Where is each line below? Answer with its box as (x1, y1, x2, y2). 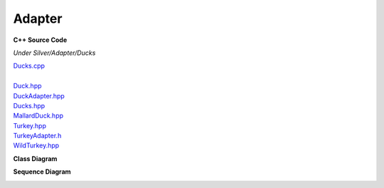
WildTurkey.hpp (13, 141, 60, 150)
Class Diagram (13, 154, 58, 163)
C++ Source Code (13, 36, 68, 44)
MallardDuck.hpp (13, 111, 64, 120)
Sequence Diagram (13, 167, 71, 176)
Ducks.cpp (13, 61, 46, 70)
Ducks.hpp (13, 101, 46, 110)
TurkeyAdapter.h (13, 132, 62, 140)
